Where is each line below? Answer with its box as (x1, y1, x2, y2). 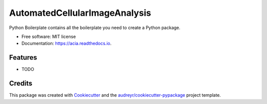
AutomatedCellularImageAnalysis (9, 7, 151, 18)
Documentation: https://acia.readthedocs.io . (21, 40, 112, 46)
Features (9, 53, 37, 62)
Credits (9, 79, 33, 88)
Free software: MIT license (21, 34, 76, 39)
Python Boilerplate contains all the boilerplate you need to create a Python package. (9, 25, 180, 31)
